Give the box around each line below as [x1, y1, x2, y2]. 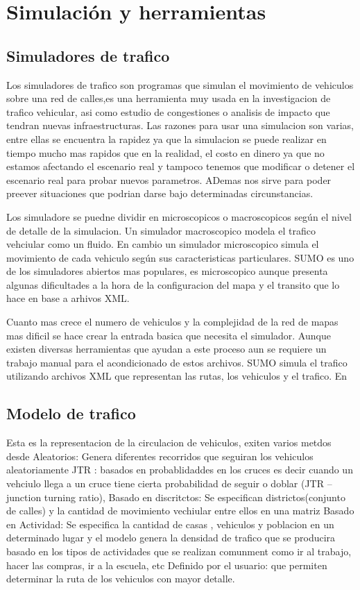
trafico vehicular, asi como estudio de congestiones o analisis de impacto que [6, 104, 330, 119]
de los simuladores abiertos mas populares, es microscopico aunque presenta [6, 264, 328, 278]
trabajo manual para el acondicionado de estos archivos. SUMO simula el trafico [6, 355, 348, 369]
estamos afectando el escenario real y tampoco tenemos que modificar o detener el [6, 159, 355, 174]
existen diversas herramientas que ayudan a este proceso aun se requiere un [6, 342, 327, 356]
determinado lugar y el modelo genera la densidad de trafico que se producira [6, 530, 336, 545]
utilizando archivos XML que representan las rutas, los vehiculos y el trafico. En [6, 369, 348, 383]
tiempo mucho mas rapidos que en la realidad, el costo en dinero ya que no [6, 145, 325, 160]
